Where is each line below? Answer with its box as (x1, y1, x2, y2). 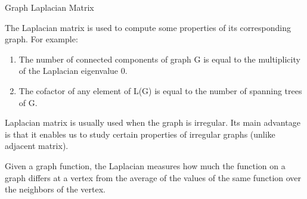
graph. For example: (5, 33, 78, 45)
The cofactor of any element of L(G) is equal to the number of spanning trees (18, 84, 302, 97)
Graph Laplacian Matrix (5, 1, 94, 13)
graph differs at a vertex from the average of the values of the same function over (5, 171, 302, 184)
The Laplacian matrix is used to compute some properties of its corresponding (5, 21, 291, 33)
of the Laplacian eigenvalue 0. (18, 64, 128, 77)
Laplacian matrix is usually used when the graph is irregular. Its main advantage (5, 116, 300, 129)
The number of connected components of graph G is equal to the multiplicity (18, 52, 300, 65)
